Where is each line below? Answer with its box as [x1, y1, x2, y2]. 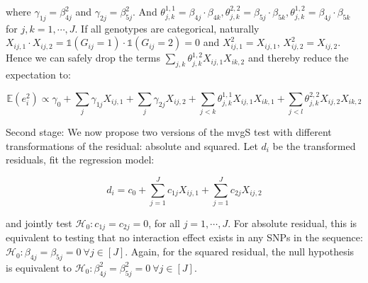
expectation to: [6, 67, 71, 82]
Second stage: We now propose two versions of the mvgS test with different [6, 125, 332, 139]
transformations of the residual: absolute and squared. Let [6, 138, 258, 153]
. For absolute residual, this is [228, 216, 357, 231]
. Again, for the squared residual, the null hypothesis [125, 244, 355, 259]
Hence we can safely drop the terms [6, 50, 160, 65]
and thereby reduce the [247, 50, 349, 65]
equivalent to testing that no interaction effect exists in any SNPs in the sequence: [6, 230, 363, 245]
